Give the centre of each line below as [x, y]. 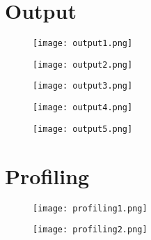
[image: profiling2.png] [90, 230]
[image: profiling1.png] [90, 208]
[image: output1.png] [83, 44]
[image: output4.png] [83, 108]
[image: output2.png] [83, 65]
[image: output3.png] [83, 86]
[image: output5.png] [83, 129]
